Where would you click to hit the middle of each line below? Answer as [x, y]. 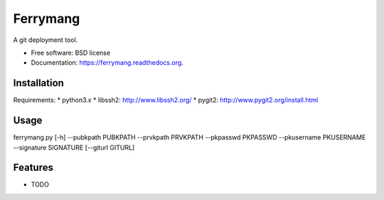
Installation [38, 83]
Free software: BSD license [70, 53]
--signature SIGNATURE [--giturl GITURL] [74, 147]
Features [33, 168]
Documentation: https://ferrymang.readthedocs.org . [107, 63]
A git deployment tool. [46, 40]
